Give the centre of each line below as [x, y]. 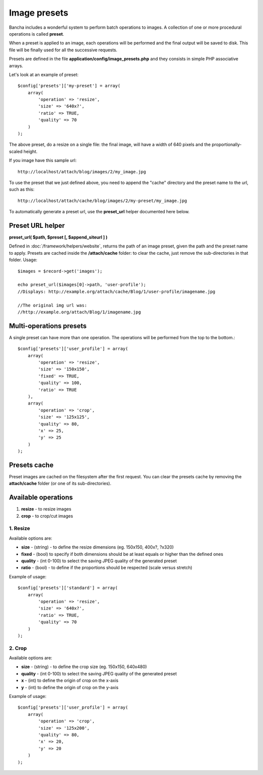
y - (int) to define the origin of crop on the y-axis [70, 687]
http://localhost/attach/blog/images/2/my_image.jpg [82, 172]
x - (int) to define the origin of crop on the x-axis [70, 680]
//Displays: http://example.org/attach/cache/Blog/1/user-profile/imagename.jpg [117, 291]
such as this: [22, 189]
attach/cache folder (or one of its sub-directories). [60, 484]
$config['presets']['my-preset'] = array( [69, 86]
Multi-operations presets [48, 326]
